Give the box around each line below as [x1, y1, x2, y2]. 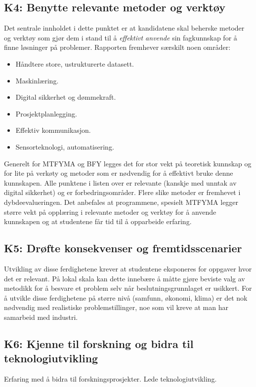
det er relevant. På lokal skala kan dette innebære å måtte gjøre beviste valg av [4, 273, 245, 283]
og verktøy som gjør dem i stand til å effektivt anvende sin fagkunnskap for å [4, 32, 237, 42]
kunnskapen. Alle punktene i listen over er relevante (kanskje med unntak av [4, 177, 237, 188]
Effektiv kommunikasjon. [15, 125, 91, 135]
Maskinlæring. [15, 75, 59, 85]
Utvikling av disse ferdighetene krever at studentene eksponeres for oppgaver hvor [4, 263, 252, 273]
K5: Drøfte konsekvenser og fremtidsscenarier [4, 240, 242, 256]
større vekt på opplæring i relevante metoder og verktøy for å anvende [4, 206, 216, 217]
